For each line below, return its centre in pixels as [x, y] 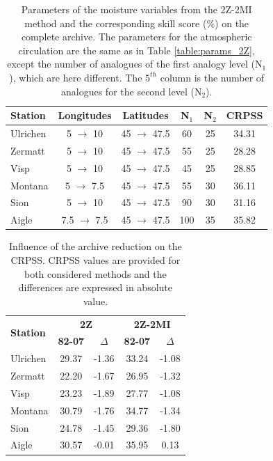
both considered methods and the [95, 273]
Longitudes [85, 115]
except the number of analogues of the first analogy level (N [135, 64]
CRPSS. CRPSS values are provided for [96, 259]
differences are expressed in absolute [95, 287]
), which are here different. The [76, 77]
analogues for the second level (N [132, 91]
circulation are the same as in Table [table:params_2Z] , [136, 50]
